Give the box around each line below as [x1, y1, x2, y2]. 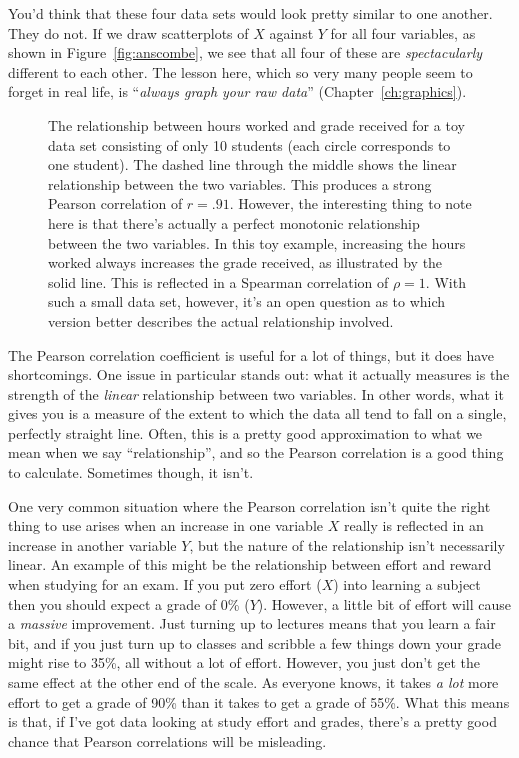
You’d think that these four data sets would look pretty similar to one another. [8, 3, 493, 23]
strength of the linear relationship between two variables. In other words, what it [8, 383, 504, 404]
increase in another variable [8, 534, 177, 555]
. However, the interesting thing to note [229, 193, 472, 214]
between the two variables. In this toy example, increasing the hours [48, 232, 466, 253]
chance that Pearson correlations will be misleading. [8, 730, 327, 751]
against [269, 22, 314, 43]
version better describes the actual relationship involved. [48, 310, 394, 331]
